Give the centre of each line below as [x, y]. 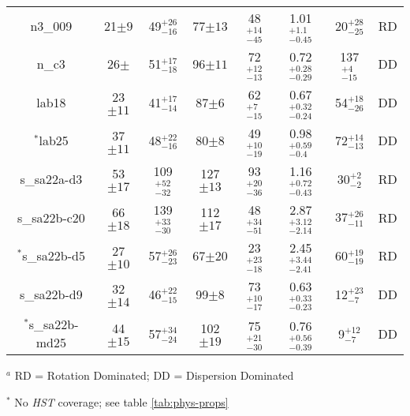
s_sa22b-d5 [54, 256]
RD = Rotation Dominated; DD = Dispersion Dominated [154, 375]
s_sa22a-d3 [51, 178]
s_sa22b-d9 [51, 294]
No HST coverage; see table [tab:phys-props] [121, 401]
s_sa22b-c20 [51, 217]
